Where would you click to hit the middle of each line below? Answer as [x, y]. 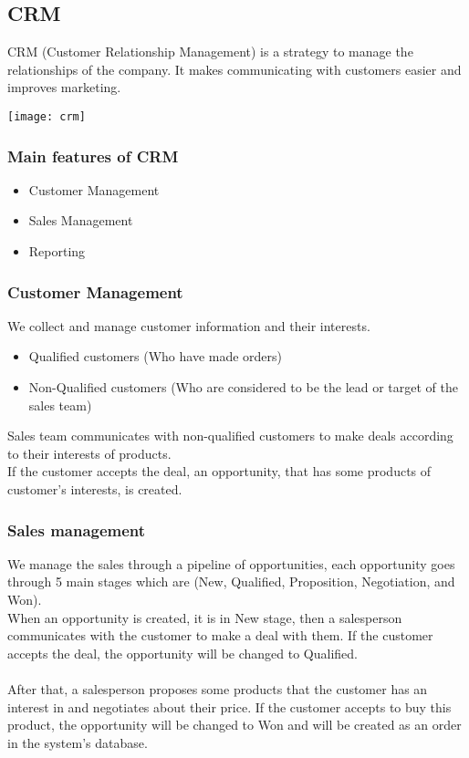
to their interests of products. [89, 453]
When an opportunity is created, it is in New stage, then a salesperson [205, 617]
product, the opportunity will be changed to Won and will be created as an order [234, 725]
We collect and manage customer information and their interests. [189, 325]
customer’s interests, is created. [95, 489]
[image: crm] [47, 116]
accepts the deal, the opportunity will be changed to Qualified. [182, 653]
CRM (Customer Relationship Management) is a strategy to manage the [210, 52]
